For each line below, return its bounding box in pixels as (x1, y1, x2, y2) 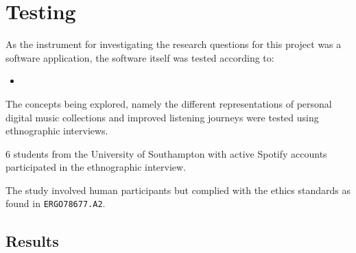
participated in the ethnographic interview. (5, 160, 187, 174)
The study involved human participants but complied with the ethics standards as (5, 182, 351, 197)
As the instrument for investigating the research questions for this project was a (5, 37, 342, 51)
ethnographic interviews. (5, 123, 108, 138)
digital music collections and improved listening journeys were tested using (5, 110, 319, 124)
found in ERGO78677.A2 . (5, 196, 106, 210)
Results (5, 230, 59, 251)
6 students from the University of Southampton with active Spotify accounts (5, 146, 327, 160)
